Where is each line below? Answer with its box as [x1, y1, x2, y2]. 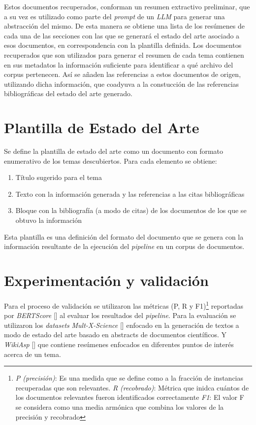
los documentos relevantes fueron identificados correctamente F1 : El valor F [15, 392, 244, 402]
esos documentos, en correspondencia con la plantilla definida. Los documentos [4, 40, 242, 50]
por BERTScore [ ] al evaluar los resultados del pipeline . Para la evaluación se [4, 310, 236, 320]
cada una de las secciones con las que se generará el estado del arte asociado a [4, 30, 240, 40]
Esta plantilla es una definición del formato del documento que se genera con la [4, 231, 244, 242]
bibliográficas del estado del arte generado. [4, 88, 132, 99]
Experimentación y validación [4, 270, 209, 290]
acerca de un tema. [4, 349, 61, 359]
